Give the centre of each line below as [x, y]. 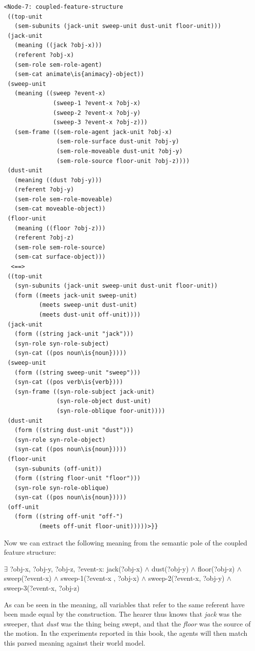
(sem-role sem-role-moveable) [63, 199]
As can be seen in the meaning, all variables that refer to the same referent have [124, 604]
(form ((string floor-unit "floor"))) [78, 478]
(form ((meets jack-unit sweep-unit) [76, 295]
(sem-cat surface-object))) [60, 257]
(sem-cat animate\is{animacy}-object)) [79, 74]
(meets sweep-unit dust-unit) [88, 305]
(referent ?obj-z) [44, 238]
